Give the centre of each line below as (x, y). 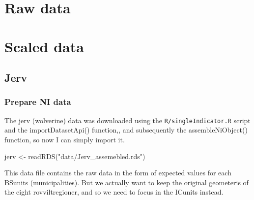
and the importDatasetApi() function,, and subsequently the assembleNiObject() (126, 130)
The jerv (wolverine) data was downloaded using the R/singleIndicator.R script (127, 120)
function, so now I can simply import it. (65, 139)
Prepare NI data (38, 102)
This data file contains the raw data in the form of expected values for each (118, 173)
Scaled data (44, 46)
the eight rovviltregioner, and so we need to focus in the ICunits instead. (114, 192)
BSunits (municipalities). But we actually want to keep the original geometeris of (127, 182)
